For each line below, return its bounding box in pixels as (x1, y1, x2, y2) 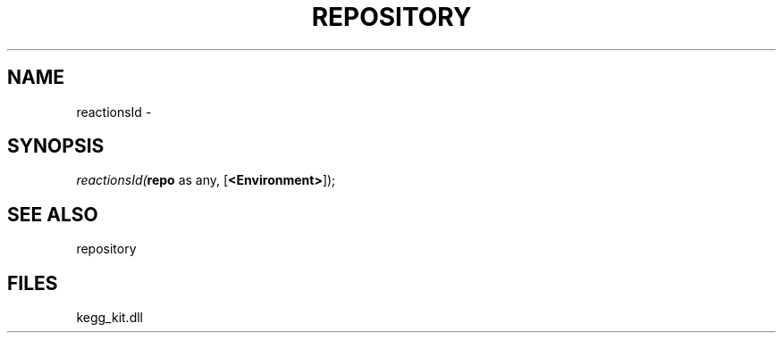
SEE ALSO (7, 203, 98, 226)
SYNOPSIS (7, 135, 105, 158)
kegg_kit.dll (76, 310, 143, 326)
